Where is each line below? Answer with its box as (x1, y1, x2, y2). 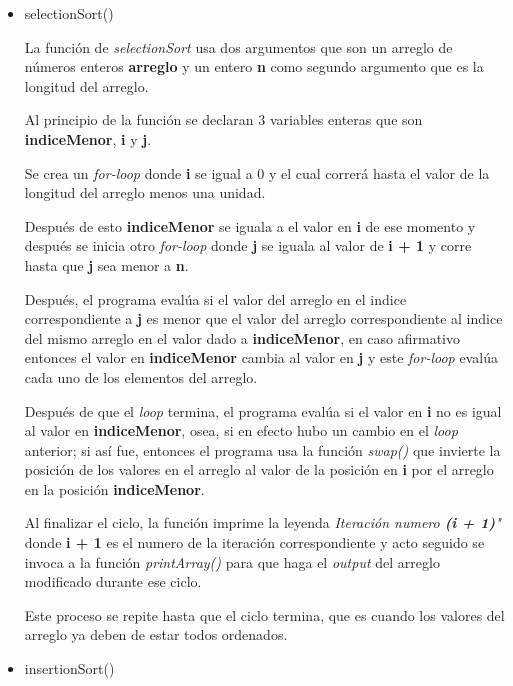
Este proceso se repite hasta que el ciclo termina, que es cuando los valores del (24, 604, 505, 625)
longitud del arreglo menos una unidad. (24, 182, 266, 203)
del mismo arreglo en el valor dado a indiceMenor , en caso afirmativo (24, 327, 461, 348)
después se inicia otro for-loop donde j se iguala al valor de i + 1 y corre (24, 235, 472, 256)
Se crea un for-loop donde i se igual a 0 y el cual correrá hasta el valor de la (24, 162, 490, 183)
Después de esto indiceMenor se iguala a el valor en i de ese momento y (24, 215, 476, 236)
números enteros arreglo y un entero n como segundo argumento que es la (24, 56, 484, 77)
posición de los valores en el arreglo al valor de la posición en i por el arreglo (24, 459, 494, 480)
